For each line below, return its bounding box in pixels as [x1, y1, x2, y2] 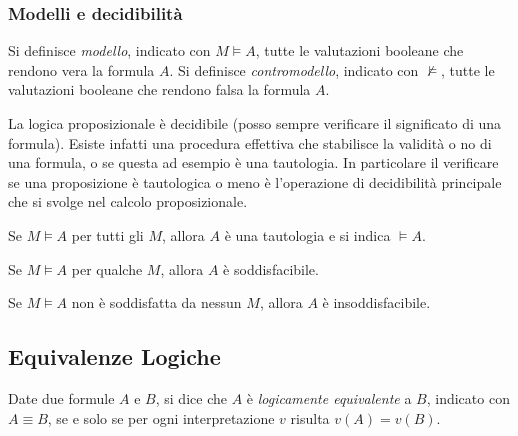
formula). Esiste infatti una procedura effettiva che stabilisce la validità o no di [8, 132, 492, 153]
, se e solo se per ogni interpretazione [47, 407, 275, 428]
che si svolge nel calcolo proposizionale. [8, 191, 248, 212]
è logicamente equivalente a [246, 387, 412, 408]
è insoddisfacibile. [322, 292, 431, 313]
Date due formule [8, 387, 115, 408]
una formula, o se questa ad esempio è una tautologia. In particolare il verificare [8, 152, 499, 173]
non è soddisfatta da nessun [71, 292, 242, 313]
